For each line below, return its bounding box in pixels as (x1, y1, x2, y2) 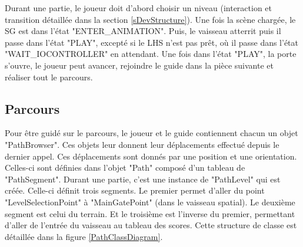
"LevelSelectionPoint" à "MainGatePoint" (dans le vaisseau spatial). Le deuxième (5, 195, 295, 208)
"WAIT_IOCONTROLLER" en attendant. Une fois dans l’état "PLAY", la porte (5, 48, 297, 60)
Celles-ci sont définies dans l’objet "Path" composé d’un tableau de (5, 161, 245, 174)
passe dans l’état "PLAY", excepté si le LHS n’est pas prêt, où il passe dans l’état (5, 36, 299, 48)
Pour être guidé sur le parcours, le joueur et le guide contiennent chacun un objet (5, 127, 298, 139)
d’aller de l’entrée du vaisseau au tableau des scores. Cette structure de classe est (5, 219, 297, 231)
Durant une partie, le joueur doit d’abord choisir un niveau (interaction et (5, 2, 272, 13)
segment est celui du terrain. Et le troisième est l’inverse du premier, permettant (5, 207, 295, 219)
